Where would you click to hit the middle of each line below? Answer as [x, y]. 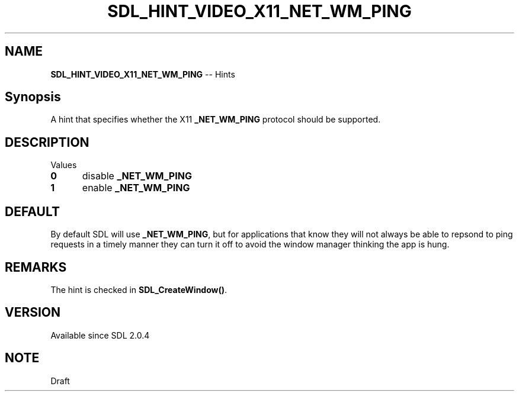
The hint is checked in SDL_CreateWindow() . [139, 289]
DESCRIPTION [47, 142]
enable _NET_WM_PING [136, 188]
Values [64, 165]
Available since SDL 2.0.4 [100, 335]
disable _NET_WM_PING [137, 176]
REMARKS [36, 267]
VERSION [33, 313]
